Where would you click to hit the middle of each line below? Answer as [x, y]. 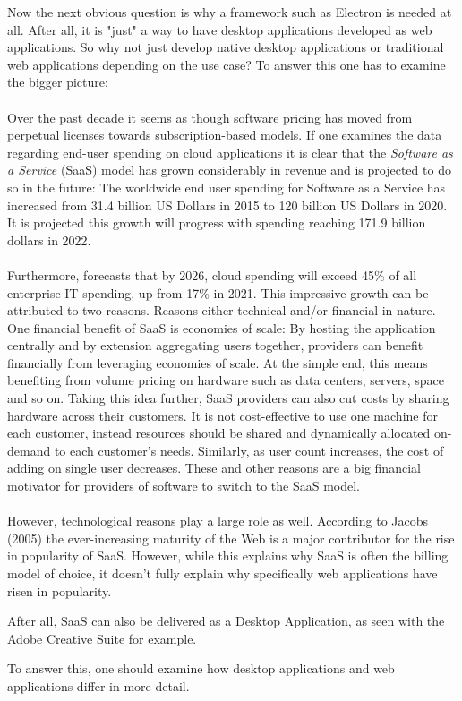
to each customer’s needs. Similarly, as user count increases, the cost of [249, 450]
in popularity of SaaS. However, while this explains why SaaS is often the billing [228, 556]
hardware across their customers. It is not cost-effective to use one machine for [222, 415]
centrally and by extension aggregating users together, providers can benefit [215, 345]
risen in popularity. [60, 590]
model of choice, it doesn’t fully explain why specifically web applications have [222, 573]
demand [29, 450]
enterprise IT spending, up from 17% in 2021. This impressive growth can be [218, 292]
